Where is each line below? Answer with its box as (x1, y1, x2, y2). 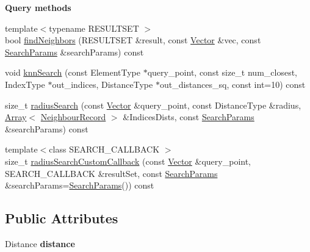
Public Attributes (5, 209, 118, 228)
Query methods (5, 1, 71, 13)
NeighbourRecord (40, 110, 106, 123)
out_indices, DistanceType (52, 77, 153, 90)
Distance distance (5, 237, 75, 250)
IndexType (5, 77, 45, 90)
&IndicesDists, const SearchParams (123, 110, 254, 123)
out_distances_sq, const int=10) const (159, 77, 306, 90)
